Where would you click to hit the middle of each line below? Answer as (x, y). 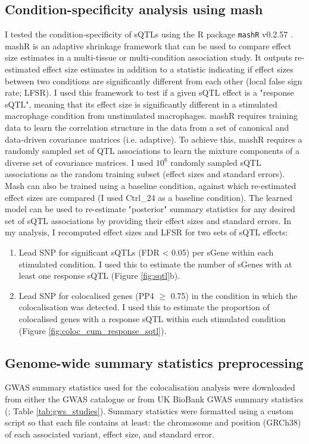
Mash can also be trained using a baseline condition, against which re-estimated (151, 185)
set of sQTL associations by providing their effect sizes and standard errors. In (148, 220)
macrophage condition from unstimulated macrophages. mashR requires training (151, 116)
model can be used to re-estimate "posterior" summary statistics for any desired (150, 209)
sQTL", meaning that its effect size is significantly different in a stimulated (141, 104)
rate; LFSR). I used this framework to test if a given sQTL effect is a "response (149, 92)
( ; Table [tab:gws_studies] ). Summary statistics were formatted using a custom (149, 410)
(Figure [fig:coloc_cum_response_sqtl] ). (93, 330)
